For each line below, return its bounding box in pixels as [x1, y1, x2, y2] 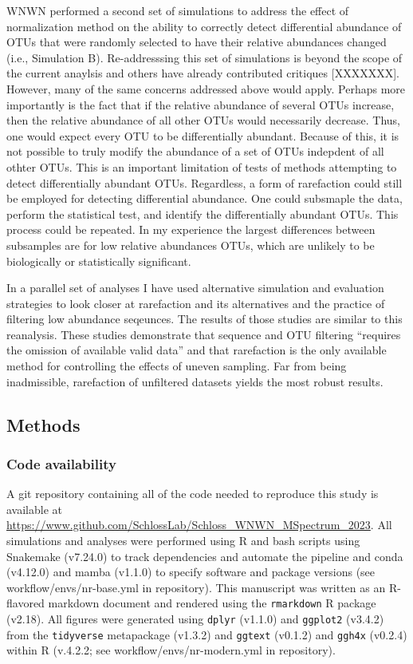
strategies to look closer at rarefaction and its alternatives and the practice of [6, 294, 385, 311]
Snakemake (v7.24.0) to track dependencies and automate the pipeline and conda [6, 547, 403, 564]
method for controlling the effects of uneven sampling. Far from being [6, 358, 347, 374]
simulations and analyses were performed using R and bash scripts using [6, 532, 360, 549]
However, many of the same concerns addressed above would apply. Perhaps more [6, 80, 406, 97]
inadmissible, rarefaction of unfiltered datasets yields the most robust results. [6, 373, 383, 389]
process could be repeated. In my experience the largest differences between [6, 221, 376, 238]
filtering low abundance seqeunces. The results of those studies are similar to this [6, 310, 403, 327]
